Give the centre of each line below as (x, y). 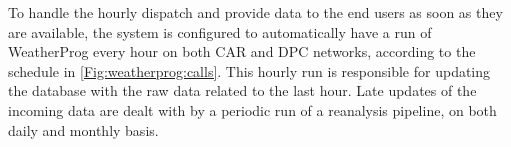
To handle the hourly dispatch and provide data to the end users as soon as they (255, 12)
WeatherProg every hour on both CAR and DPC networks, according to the (242, 51)
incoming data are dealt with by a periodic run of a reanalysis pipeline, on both (252, 109)
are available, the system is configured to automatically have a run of (220, 31)
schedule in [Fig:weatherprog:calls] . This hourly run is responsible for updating (249, 70)
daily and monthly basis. (83, 129)
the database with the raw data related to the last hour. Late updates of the (242, 90)
